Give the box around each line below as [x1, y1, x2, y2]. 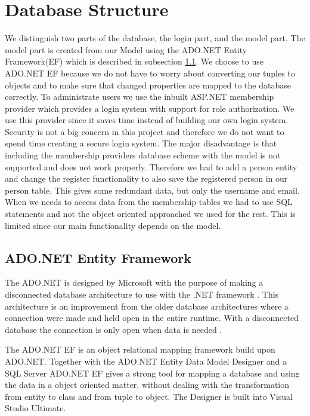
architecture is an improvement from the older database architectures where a [5, 299, 289, 312]
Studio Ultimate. [5, 402, 66, 414]
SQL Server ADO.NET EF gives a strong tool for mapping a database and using [5, 366, 300, 379]
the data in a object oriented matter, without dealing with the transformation [5, 378, 290, 391]
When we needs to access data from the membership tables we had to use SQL [5, 195, 293, 208]
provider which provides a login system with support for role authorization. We [5, 102, 294, 114]
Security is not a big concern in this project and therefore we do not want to [5, 125, 284, 137]
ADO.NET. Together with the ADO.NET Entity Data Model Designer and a [5, 354, 287, 367]
